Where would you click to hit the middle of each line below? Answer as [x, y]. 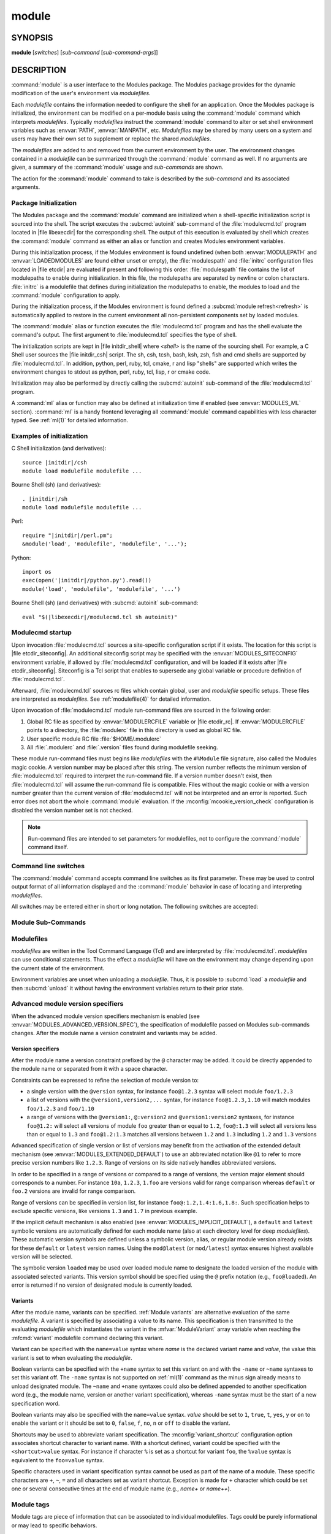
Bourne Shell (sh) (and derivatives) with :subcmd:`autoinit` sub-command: [105, 603]
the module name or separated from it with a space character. [89, 1069]
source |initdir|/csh [55, 462]
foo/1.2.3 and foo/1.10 [60, 1108]
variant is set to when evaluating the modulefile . [72, 1358]
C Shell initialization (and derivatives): [59, 449]
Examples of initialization [50, 436]
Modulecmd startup [41, 633]
